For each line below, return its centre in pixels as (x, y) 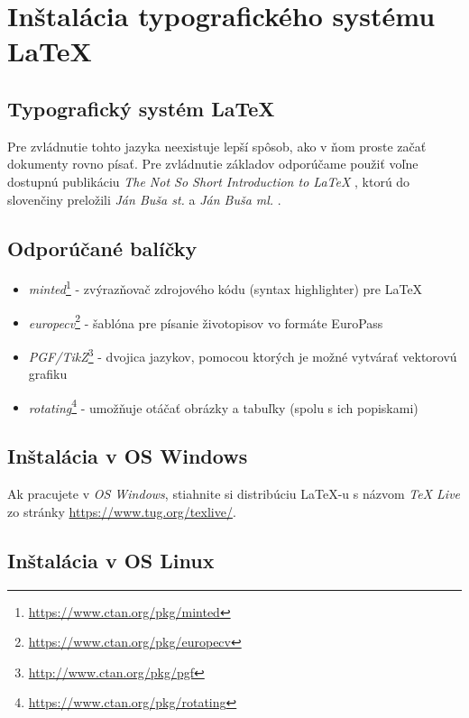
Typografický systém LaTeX (141, 108)
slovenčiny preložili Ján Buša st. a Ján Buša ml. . (144, 199)
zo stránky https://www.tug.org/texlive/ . (122, 511)
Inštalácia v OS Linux (111, 560)
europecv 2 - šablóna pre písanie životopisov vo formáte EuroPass (206, 321)
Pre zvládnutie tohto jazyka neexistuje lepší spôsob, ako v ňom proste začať (217, 146)
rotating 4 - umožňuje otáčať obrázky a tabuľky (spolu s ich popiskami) (223, 406)
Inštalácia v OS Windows (128, 456)
